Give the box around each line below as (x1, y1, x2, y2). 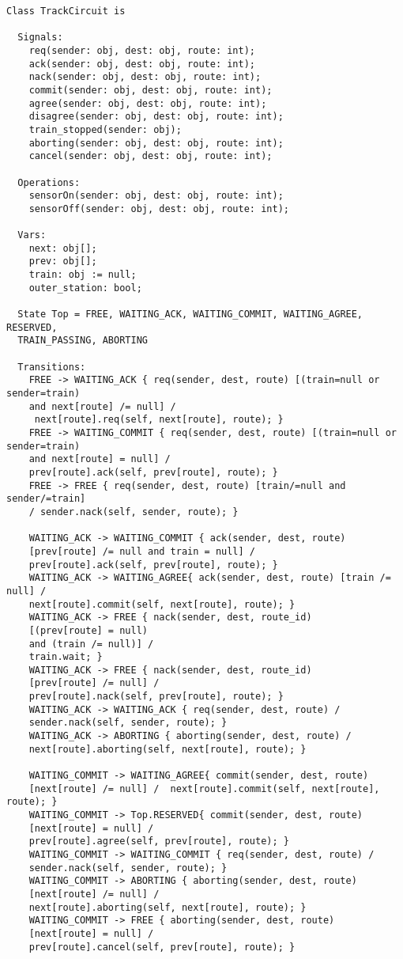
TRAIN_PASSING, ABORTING (17, 335, 148, 347)
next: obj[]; (28, 242, 97, 254)
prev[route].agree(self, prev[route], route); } (28, 836, 289, 847)
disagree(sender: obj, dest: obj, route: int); (28, 111, 284, 123)
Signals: (17, 32, 63, 44)
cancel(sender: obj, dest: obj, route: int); (28, 150, 273, 162)
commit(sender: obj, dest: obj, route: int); (28, 84, 273, 96)
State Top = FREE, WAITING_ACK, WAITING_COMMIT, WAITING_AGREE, (17, 309, 363, 320)
